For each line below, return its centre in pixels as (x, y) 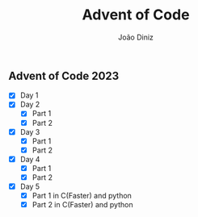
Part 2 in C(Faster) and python (82, 205)
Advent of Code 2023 (64, 75)
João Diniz (136, 37)
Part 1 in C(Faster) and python (82, 196)
